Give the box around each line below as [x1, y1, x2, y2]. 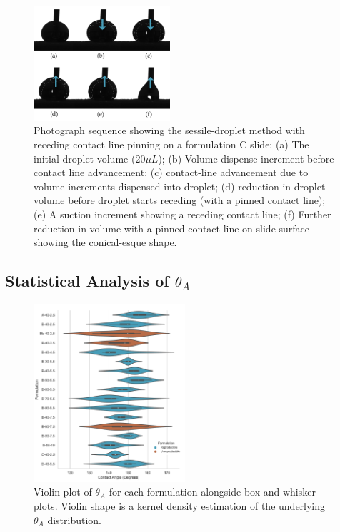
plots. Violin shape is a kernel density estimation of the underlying [34, 498, 326, 513]
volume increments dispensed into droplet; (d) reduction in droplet [34, 178, 326, 193]
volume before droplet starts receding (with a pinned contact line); [34, 193, 326, 208]
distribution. [47, 512, 101, 527]
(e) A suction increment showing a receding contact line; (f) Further [34, 206, 331, 221]
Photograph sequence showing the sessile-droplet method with [34, 123, 305, 138]
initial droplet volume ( [34, 150, 136, 165]
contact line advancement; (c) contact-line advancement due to [34, 165, 309, 180]
